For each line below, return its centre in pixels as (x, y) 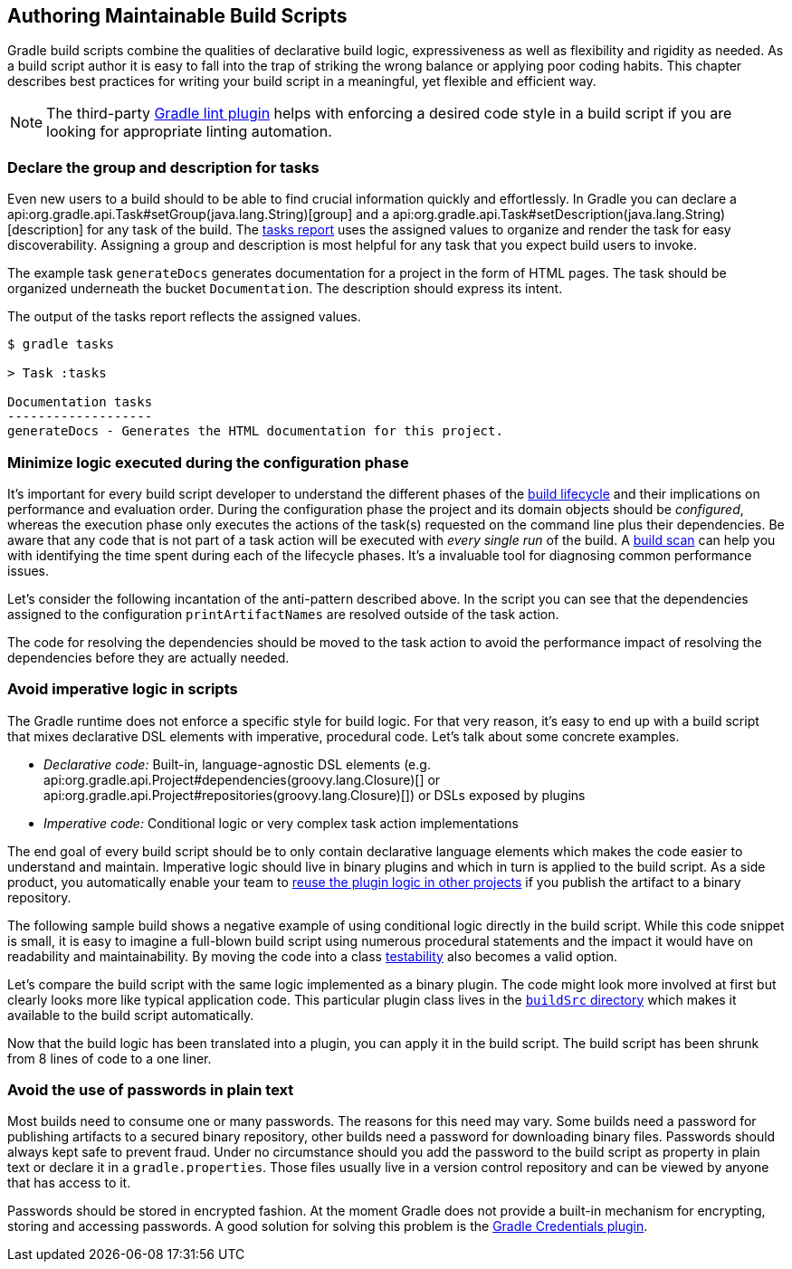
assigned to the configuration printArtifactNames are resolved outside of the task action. (283, 614)
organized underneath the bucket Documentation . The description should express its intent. (285, 289)
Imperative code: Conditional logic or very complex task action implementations (281, 823)
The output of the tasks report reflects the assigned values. (184, 317)
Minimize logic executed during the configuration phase (208, 462)
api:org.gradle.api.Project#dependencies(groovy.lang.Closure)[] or (242, 779)
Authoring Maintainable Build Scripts (177, 16)
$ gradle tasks (61, 344)
